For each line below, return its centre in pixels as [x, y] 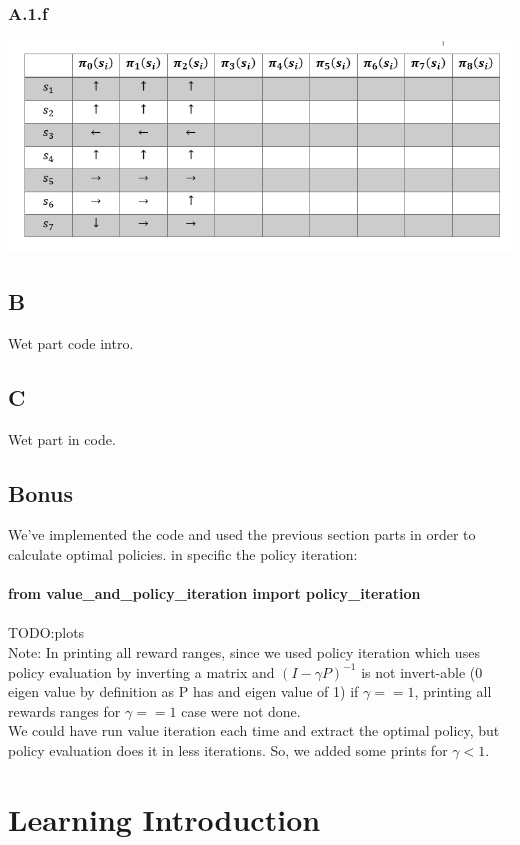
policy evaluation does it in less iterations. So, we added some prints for [228, 749]
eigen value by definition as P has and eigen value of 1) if [183, 691]
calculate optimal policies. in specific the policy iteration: [183, 553]
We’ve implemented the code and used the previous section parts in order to [242, 534]
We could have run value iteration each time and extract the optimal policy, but [254, 730]
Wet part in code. [62, 438]
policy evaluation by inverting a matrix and [141, 671]
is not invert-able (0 [422, 671]
